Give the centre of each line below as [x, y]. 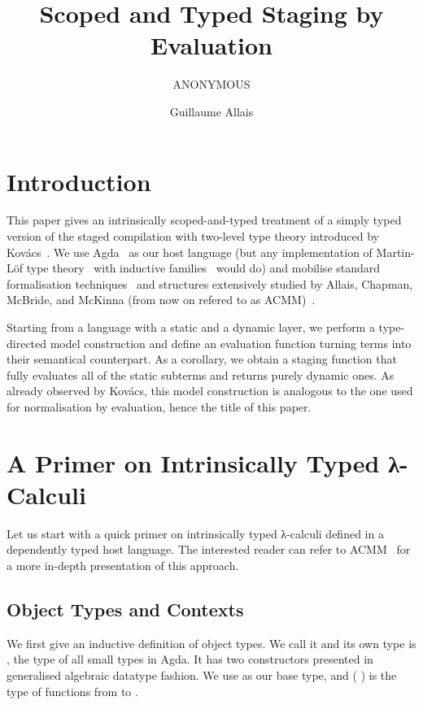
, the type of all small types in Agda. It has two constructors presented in [190, 659]
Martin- [395, 252]
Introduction [79, 181]
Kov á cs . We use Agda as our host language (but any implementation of [190, 252]
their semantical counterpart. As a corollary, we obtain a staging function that [202, 359]
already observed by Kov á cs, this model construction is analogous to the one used [210, 391]
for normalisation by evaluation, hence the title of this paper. [159, 406]
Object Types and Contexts [125, 609]
